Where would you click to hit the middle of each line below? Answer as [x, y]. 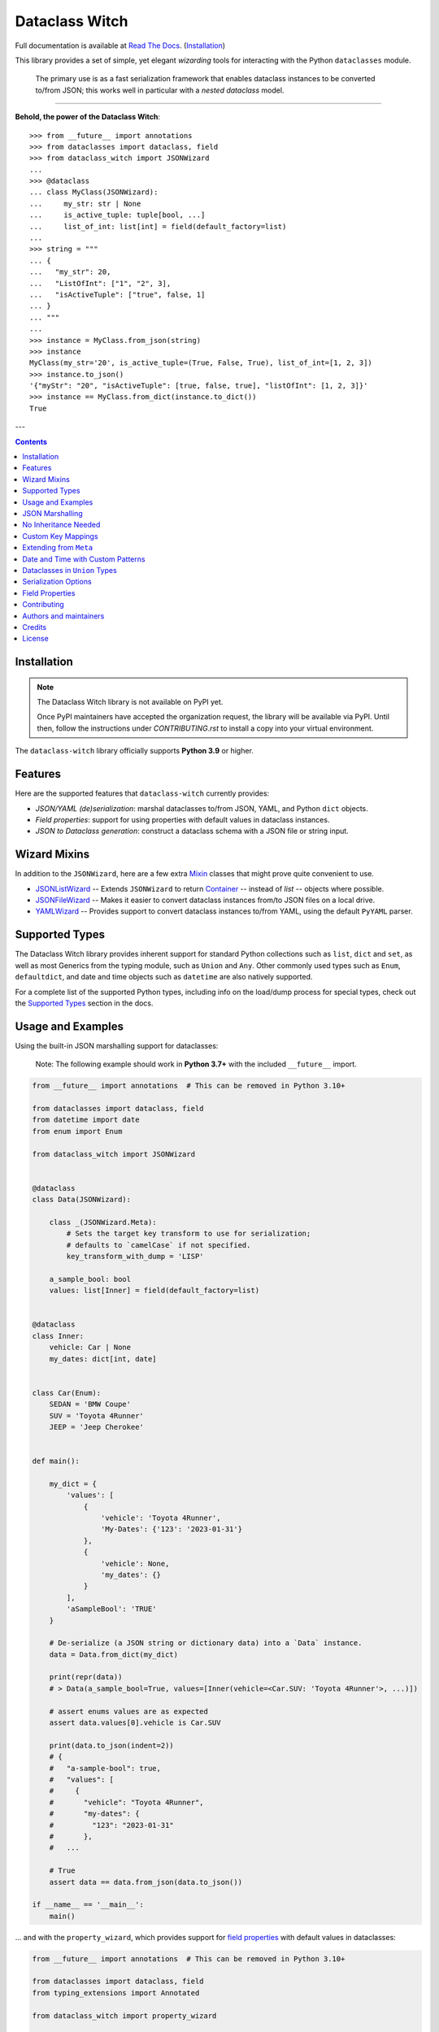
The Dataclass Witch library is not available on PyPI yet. [130, 702]
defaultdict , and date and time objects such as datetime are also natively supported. [164, 977]
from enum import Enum [77, 1131]
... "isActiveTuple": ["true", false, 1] [117, 294]
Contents [31, 441]
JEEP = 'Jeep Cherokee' [96, 1427]
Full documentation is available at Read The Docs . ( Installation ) [120, 46]
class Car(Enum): [67, 1393]
